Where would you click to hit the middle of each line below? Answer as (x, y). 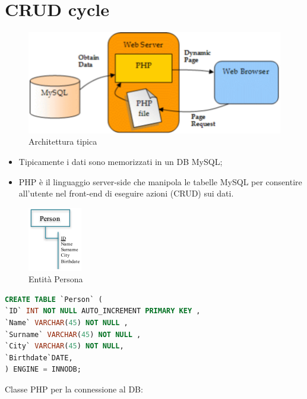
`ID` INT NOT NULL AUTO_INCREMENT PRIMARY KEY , (103, 311)
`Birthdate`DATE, (39, 358)
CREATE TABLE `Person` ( (54, 299)
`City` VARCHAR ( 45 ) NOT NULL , (64, 346)
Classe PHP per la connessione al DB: (74, 389)
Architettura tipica (63, 141)
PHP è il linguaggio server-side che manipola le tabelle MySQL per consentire (160, 181)
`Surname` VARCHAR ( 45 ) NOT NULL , (73, 334)
